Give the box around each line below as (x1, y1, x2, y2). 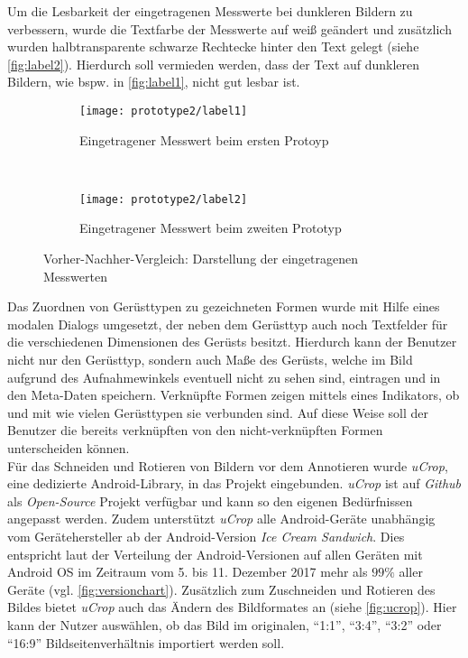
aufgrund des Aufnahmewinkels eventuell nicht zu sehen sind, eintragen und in (7, 367, 441, 386)
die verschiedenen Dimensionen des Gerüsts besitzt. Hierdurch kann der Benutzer (7, 332, 457, 351)
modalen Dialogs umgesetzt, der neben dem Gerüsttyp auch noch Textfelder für (7, 314, 448, 333)
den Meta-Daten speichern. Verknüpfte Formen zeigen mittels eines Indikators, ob (7, 385, 460, 404)
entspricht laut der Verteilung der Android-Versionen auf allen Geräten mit (7, 544, 423, 563)
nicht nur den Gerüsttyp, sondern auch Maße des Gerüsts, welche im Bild (7, 350, 413, 369)
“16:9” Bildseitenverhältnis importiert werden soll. (7, 633, 285, 652)
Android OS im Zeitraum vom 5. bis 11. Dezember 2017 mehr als (7, 562, 368, 581)
